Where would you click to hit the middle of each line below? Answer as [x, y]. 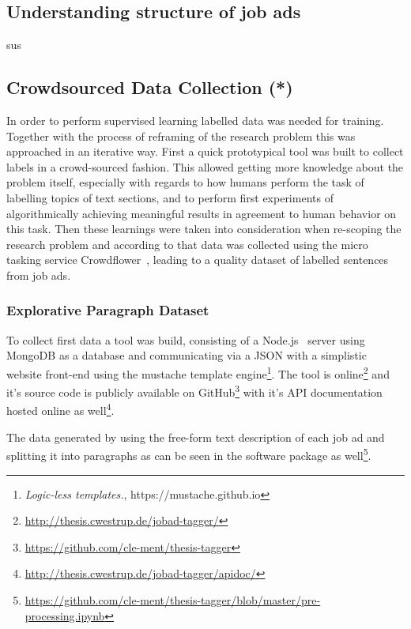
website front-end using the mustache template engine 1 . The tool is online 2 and [198, 372]
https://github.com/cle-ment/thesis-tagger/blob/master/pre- [173, 599]
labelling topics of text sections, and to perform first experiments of [170, 197]
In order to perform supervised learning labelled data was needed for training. [195, 120]
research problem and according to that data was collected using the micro [187, 244]
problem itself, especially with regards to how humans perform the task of [185, 182]
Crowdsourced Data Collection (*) [150, 87]
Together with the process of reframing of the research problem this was [181, 136]
